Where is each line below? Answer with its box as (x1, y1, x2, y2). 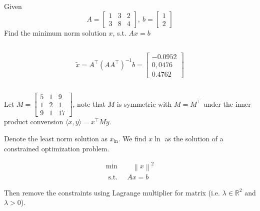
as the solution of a (164, 133, 223, 143)
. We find (118, 133, 146, 143)
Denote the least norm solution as (4, 133, 107, 143)
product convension (4, 116, 63, 127)
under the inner (203, 98, 251, 109)
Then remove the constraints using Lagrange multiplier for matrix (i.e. (4, 187, 220, 197)
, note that (72, 98, 105, 109)
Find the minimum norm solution (4, 27, 106, 38)
